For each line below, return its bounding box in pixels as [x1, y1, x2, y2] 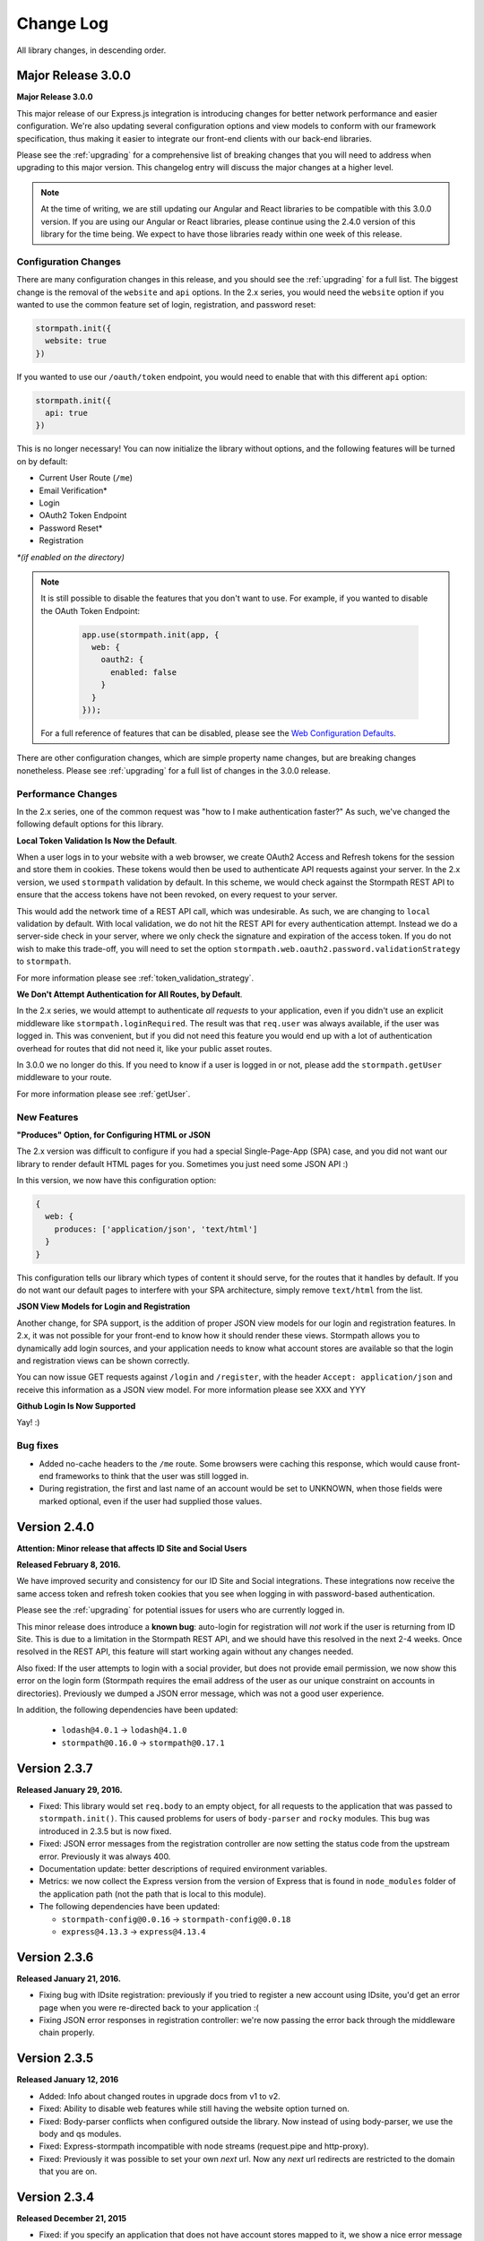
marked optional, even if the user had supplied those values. [39, 1495, 263, 1506]
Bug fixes [16, 1440, 59, 1452]
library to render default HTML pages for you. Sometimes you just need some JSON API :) [16, 1158, 349, 1169]
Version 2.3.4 [16, 2189, 94, 2204]
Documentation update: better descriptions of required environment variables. [39, 1864, 327, 1874]
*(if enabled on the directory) [16, 551, 125, 562]
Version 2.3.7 [16, 1761, 93, 1776]
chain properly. [39, 2027, 95, 2038]
